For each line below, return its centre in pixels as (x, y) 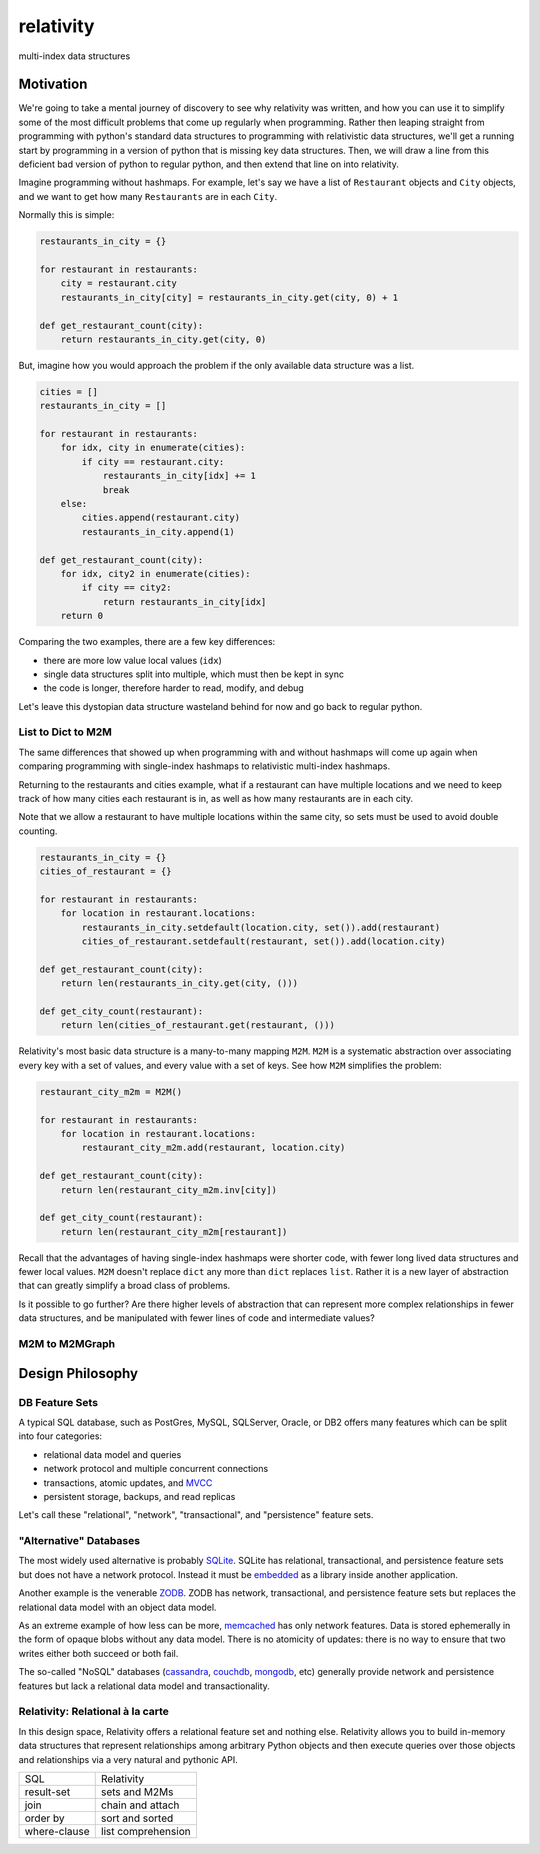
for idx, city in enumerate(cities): (153, 448)
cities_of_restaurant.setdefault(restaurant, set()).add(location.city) (263, 941)
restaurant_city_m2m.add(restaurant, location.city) (213, 1148)
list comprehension (145, 1831)
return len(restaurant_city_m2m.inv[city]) (168, 1189)
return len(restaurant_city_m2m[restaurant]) (174, 1231)
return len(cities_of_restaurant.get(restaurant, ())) (197, 1025)
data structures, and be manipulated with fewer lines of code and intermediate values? (196, 1318)
